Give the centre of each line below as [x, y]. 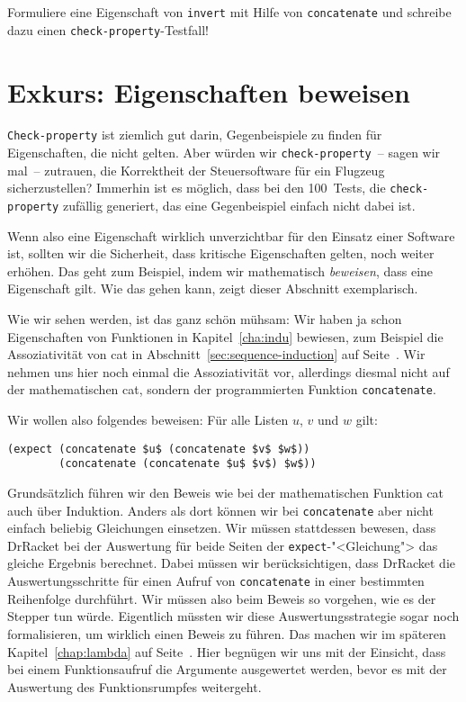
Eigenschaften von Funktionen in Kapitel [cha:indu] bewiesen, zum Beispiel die [225, 336]
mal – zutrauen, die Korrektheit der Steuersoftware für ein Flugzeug [196, 170]
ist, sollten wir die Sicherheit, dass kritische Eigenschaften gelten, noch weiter [221, 253]
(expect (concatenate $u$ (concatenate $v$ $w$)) [159, 449]
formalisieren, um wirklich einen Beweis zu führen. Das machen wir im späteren [227, 633]
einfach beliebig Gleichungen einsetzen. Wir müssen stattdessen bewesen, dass [222, 528]
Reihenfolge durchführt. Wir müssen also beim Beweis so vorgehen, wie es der [222, 598]
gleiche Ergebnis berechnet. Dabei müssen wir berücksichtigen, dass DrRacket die [232, 563]
